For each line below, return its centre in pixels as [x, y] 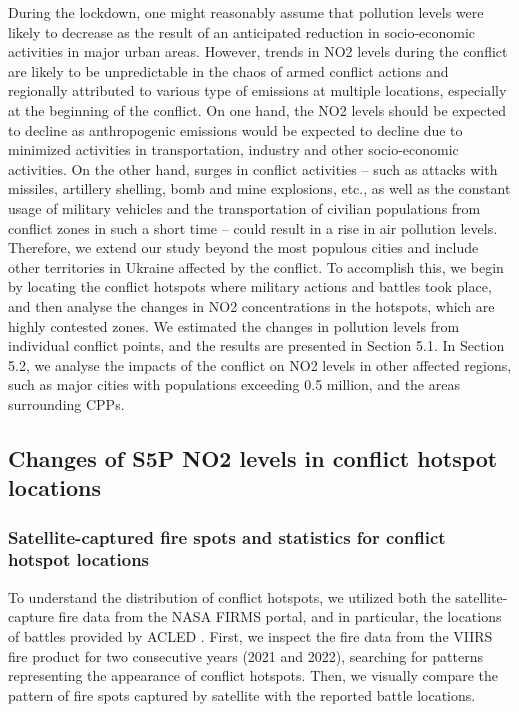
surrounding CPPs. [66, 403]
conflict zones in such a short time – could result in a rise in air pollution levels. [253, 227]
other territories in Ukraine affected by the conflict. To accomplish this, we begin [256, 266]
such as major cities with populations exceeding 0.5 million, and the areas [234, 384]
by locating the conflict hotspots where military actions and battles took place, [250, 286]
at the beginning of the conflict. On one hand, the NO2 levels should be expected [257, 109]
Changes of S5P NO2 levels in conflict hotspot [253, 457]
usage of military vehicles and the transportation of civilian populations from [244, 207]
